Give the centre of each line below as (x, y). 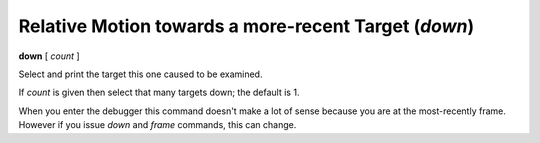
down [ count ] (49, 56)
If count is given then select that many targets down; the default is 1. (159, 92)
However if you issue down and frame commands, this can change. (157, 125)
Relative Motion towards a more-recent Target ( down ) (246, 26)
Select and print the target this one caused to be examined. (140, 74)
